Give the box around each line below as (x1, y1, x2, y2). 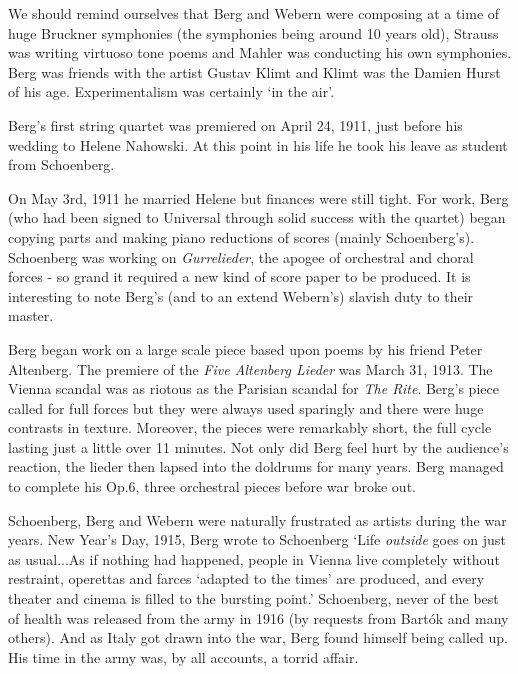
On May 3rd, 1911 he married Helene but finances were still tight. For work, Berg (8, 187, 509, 208)
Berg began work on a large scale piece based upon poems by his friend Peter (8, 338, 483, 359)
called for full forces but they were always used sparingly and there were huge (8, 397, 484, 418)
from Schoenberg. (8, 154, 115, 175)
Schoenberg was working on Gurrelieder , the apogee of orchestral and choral (8, 246, 474, 267)
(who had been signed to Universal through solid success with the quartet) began (8, 207, 506, 228)
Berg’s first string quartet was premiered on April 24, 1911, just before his (8, 114, 463, 135)
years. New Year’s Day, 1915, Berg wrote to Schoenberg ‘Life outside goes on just (8, 529, 506, 550)
